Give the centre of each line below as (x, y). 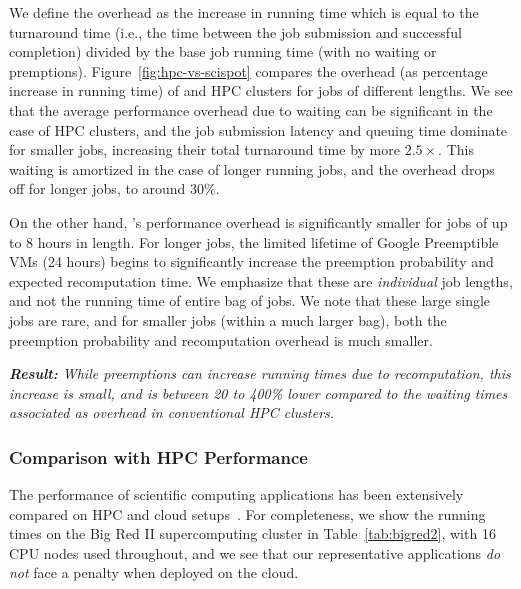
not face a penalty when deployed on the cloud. (154, 572)
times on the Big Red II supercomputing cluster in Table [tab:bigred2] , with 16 (252, 533)
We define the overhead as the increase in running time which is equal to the (244, 12)
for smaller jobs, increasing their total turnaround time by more (204, 149)
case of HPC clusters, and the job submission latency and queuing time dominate (258, 129)
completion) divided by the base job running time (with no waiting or (223, 51)
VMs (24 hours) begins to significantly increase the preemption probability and (251, 261)
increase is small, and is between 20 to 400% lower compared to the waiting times (258, 392)
